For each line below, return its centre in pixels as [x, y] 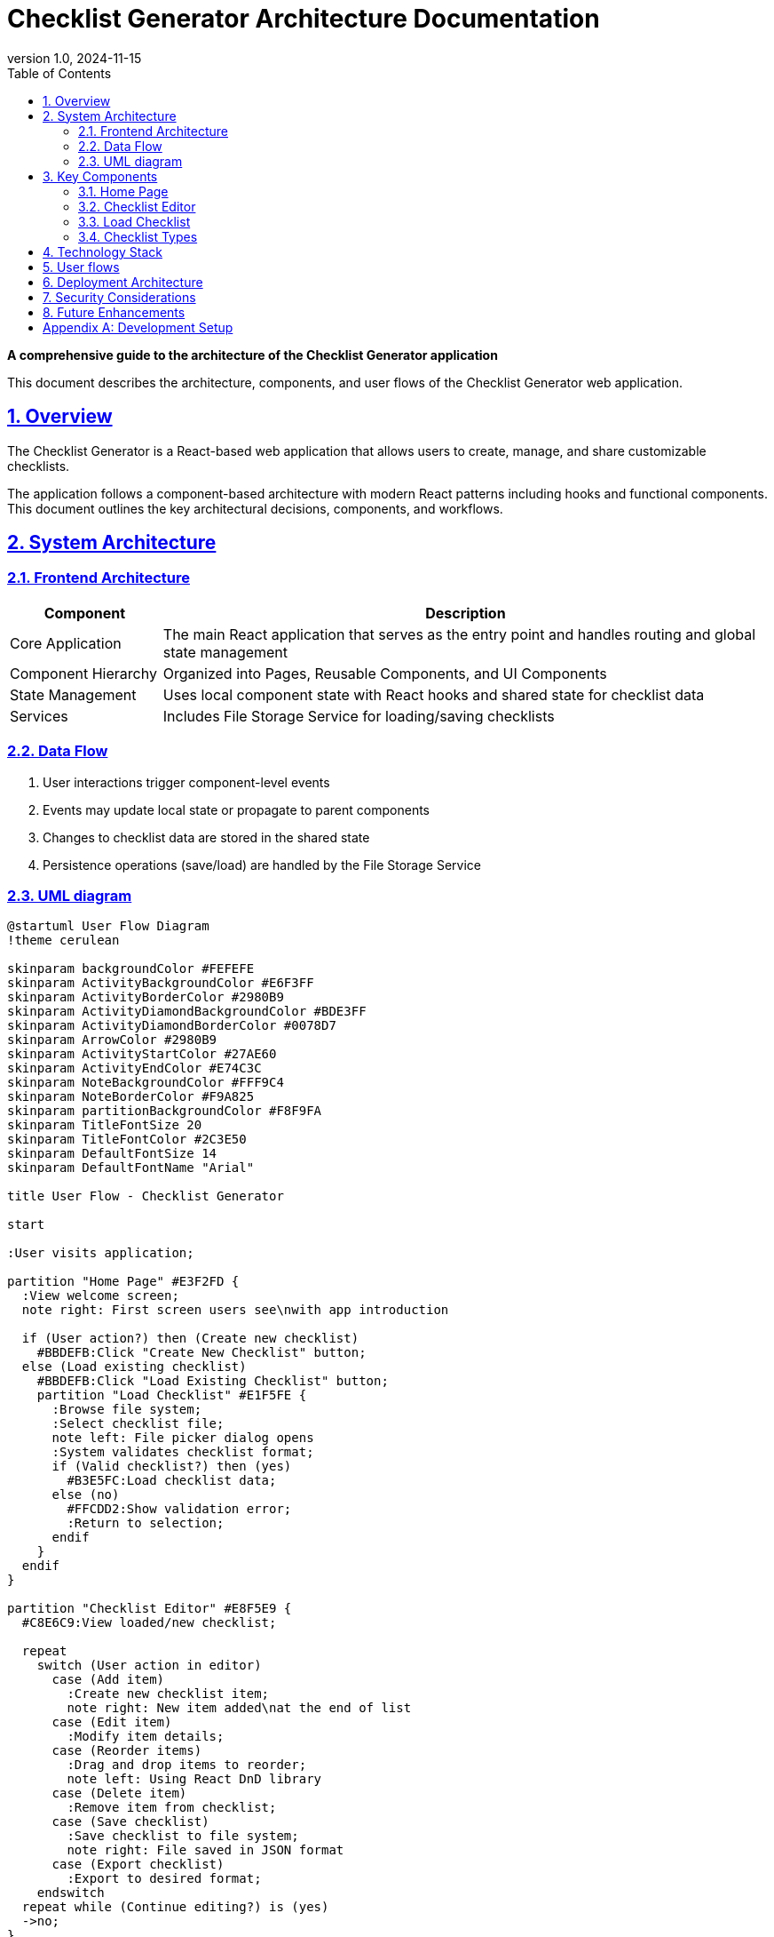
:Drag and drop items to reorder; [187, 1765]
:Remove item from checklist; [172, 1808]
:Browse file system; [127, 1410]
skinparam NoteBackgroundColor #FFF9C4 [146, 1083]
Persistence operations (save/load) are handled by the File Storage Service [262, 865]
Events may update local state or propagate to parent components [236, 809]
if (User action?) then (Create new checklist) [190, 1339]
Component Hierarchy [83, 673]
